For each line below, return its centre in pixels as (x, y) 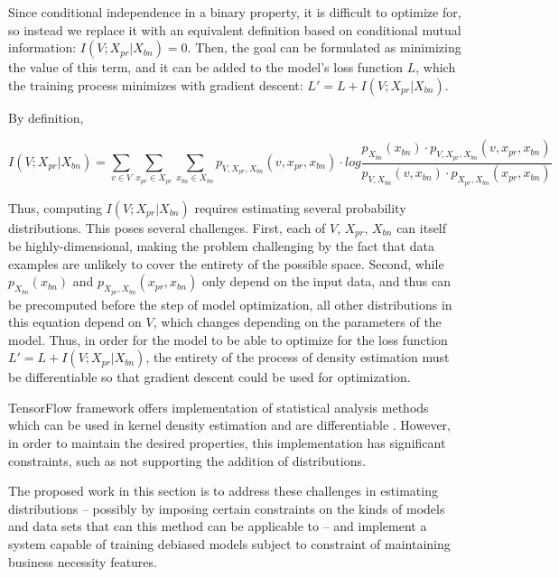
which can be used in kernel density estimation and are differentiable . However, (229, 425)
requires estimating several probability (300, 207)
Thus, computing (55, 207)
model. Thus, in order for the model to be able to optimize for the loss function (228, 339)
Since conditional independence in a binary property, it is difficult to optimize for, (235, 12)
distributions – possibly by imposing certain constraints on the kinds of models (227, 508)
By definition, (46, 117)
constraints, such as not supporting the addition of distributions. (187, 460)
